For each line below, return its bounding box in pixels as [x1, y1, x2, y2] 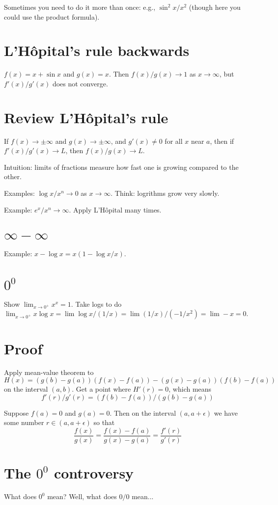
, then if [210, 135, 234, 146]
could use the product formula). [4, 11, 100, 22]
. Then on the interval [110, 407, 176, 418]
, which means [168, 384, 212, 394]
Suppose [4, 407, 29, 418]
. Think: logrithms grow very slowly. [111, 188, 220, 198]
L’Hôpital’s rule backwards [4, 40, 190, 60]
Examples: [4, 188, 35, 198]
